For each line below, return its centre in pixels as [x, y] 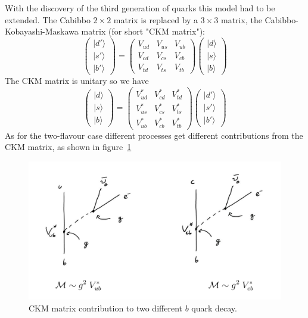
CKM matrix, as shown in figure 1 [68, 147]
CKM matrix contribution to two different [105, 308]
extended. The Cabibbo [48, 19]
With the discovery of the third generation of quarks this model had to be [140, 8]
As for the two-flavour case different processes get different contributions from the [154, 135]
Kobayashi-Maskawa [42, 31]
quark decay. [214, 308]
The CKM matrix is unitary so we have [77, 80]
